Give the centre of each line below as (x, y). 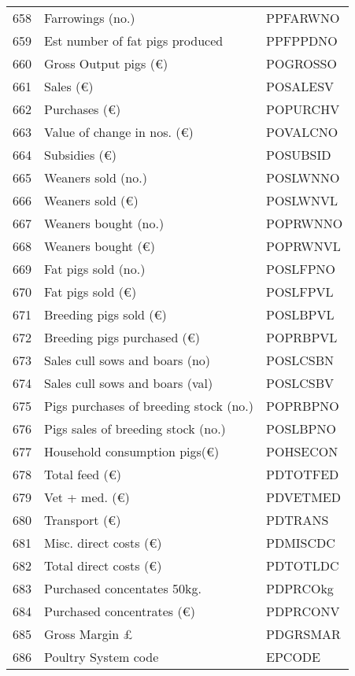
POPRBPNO (303, 406)
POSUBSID (299, 155)
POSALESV (300, 86)
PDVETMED (303, 497)
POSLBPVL (300, 314)
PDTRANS (298, 520)
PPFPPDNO (302, 41)
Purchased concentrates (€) (120, 611)
